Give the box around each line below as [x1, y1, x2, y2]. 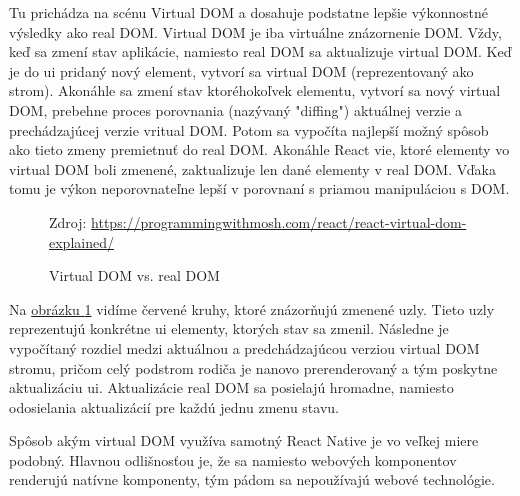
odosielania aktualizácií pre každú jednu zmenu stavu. [9, 396, 339, 417]
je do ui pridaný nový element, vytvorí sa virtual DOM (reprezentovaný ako [9, 60, 474, 81]
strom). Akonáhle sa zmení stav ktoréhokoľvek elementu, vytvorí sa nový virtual [9, 80, 501, 101]
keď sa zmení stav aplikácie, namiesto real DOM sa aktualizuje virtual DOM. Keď [9, 41, 512, 62]
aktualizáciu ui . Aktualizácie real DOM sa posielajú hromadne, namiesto [9, 377, 454, 398]
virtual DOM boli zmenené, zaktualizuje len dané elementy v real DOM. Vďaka [9, 158, 496, 179]
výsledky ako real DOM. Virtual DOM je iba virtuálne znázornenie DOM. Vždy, [9, 21, 502, 42]
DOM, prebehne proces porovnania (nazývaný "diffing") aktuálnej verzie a [9, 99, 463, 120]
